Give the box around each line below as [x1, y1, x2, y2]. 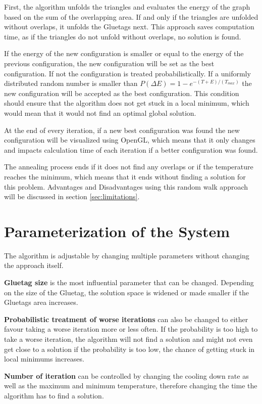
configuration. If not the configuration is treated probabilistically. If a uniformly [4, 68, 251, 78]
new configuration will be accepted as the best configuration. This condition [4, 87, 239, 98]
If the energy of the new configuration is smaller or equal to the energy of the [4, 48, 244, 59]
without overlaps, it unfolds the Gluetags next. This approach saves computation [4, 21, 254, 32]
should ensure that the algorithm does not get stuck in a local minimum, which [4, 98, 249, 108]
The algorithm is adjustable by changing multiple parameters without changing [4, 250, 249, 260]
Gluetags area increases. [4, 297, 78, 307]
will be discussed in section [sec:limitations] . [4, 191, 140, 202]
